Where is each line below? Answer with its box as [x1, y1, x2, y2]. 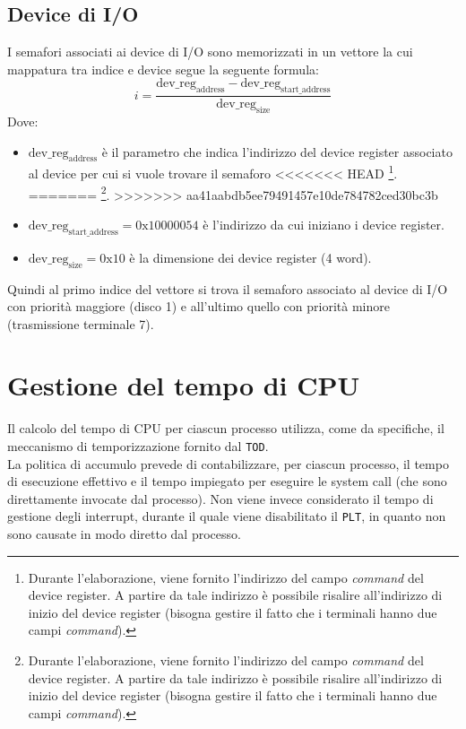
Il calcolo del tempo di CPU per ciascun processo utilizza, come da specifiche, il [7, 419, 444, 438]
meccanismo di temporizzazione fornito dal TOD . [7, 437, 269, 455]
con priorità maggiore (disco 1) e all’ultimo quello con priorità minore [7, 297, 390, 316]
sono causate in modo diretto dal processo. [7, 525, 241, 543]
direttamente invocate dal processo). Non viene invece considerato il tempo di [7, 489, 434, 508]
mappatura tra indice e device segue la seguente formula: [7, 59, 319, 78]
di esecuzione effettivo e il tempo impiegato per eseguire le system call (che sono [7, 472, 447, 490]
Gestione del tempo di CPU [7, 367, 360, 404]
